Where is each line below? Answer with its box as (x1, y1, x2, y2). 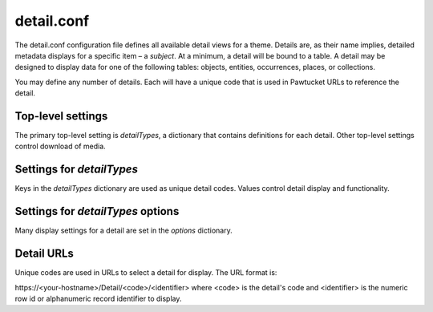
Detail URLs (14, 247, 74, 261)
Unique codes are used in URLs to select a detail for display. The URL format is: (14, 268, 277, 278)
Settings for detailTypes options (14, 205, 180, 218)
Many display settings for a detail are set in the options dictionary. (14, 225, 233, 236)
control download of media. (14, 141, 106, 152)
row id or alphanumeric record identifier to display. (14, 294, 182, 303)
